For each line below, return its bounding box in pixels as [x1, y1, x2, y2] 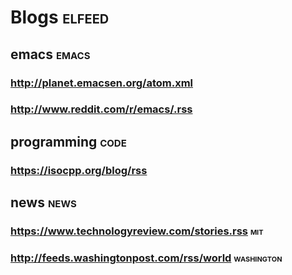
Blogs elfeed [10, 6, 110, 29]
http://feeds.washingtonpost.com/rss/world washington [10, 251, 283, 265]
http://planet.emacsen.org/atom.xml [10, 76, 194, 90]
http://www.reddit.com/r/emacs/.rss [10, 102, 193, 116]
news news [10, 194, 77, 211]
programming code [10, 133, 127, 150]
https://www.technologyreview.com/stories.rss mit [10, 224, 264, 238]
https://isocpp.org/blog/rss [10, 163, 148, 177]
